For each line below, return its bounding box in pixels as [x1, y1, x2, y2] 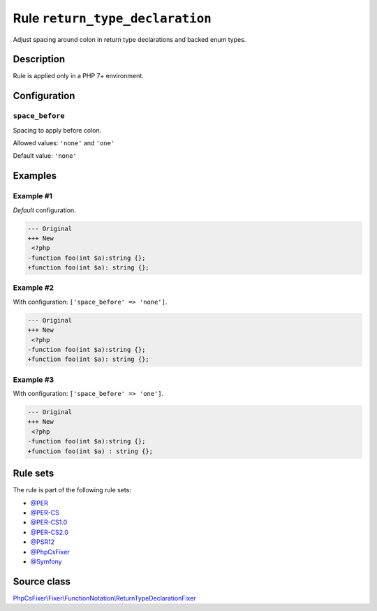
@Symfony [30, 557, 62, 566]
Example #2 [13, 283, 54, 293]
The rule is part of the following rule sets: [13, 486, 132, 494]
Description [13, 53, 66, 66]
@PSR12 [30, 538, 55, 546]
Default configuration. [13, 206, 76, 214]
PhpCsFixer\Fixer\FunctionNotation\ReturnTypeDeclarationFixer [13, 594, 196, 602]
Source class [13, 575, 71, 587]
